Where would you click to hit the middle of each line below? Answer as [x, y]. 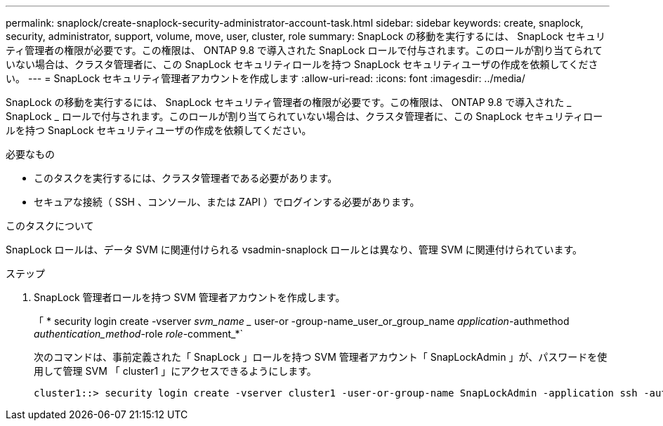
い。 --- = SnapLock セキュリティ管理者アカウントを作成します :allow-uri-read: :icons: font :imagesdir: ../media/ [265, 78]
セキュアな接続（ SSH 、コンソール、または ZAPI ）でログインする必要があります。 [227, 202]
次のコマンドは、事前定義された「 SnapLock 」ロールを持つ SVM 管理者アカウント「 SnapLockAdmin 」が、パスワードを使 [321, 357]
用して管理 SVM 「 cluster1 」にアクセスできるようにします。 [175, 371]
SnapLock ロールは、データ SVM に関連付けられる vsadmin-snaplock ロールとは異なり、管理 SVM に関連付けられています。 [294, 249]
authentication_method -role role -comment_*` [139, 334]
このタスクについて [50, 226]
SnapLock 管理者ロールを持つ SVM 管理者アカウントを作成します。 [190, 297]
